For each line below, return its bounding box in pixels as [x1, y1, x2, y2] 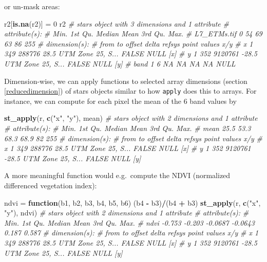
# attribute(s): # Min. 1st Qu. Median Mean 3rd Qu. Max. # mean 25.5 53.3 [4, 123, 251, 133]
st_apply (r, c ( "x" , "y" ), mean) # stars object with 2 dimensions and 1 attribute [4, 113, 258, 123]
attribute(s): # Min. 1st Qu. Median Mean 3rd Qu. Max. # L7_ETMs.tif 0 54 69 [4, 28, 262, 39]
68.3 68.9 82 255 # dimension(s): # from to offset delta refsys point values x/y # [4, 133, 262, 143]
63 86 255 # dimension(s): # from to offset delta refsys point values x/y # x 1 [4, 38, 253, 49]
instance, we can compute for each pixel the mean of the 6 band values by [4, 95, 237, 106]
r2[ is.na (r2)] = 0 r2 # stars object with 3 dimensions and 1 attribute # [4, 18, 229, 29]
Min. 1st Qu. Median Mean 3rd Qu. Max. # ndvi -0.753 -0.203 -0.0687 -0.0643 [4, 217, 255, 228]
